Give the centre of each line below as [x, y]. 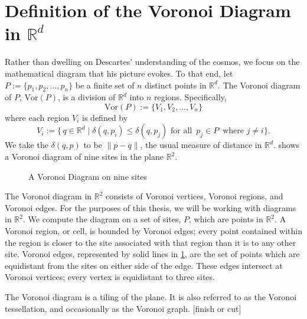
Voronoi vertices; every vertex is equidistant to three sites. [110, 277]
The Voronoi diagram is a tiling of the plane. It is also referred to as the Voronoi [151, 297]
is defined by [105, 117]
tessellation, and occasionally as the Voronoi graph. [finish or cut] [123, 308]
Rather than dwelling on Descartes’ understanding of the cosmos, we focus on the [152, 62]
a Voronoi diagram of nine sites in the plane [84, 157]
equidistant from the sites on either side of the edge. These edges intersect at [144, 265]
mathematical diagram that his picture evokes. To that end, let [119, 73]
